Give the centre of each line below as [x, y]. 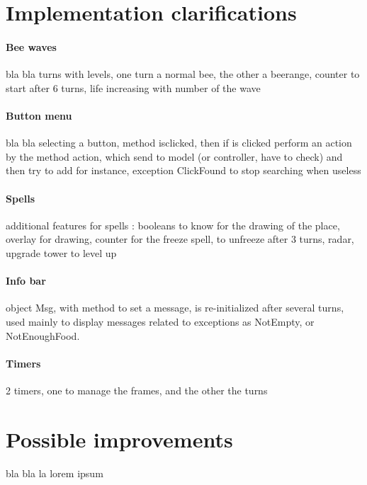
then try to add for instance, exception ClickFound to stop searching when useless [183, 170]
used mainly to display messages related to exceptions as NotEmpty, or [160, 321]
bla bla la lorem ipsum [55, 473]
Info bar [26, 281]
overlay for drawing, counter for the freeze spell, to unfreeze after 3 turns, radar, [180, 239]
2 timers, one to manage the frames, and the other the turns [137, 390]
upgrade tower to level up [61, 252]
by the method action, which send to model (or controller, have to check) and [174, 156]
